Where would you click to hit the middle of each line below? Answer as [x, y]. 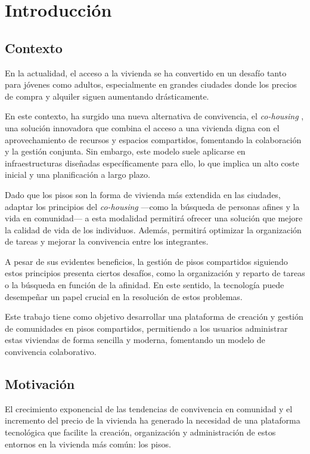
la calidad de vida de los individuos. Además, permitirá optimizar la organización [153, 229]
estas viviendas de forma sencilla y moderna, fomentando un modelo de [135, 340]
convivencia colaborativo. [51, 352]
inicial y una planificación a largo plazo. [77, 175]
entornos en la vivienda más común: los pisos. [88, 444]
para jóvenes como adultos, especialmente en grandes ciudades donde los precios [151, 84]
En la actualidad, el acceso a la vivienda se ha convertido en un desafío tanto [146, 72]
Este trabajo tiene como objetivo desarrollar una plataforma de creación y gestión [154, 316]
